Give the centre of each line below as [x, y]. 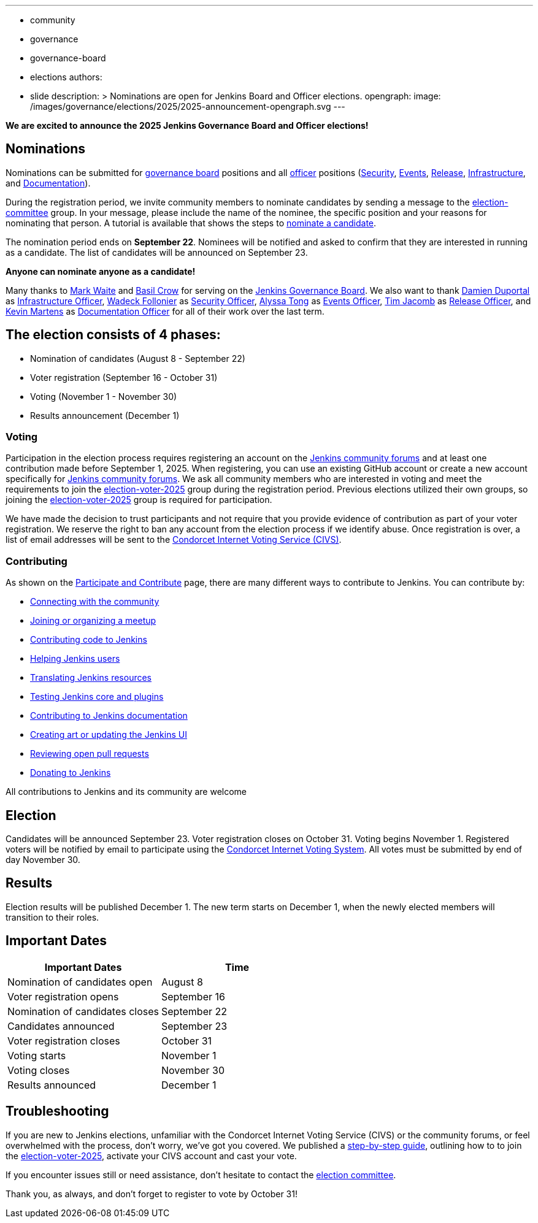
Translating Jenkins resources [91, 678]
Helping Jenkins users [75, 659]
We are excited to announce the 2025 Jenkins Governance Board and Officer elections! [187, 125]
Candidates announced [61, 1026]
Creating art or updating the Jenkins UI [109, 735]
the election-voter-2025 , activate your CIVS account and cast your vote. [151, 1156]
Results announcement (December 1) [105, 415]
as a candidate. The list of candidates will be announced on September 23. [157, 252]
